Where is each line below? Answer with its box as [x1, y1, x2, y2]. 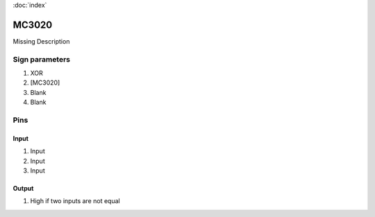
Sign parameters [12, 54, 71, 64]
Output [12, 184, 34, 192]
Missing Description [12, 37, 70, 45]
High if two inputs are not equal [30, 197, 121, 205]
